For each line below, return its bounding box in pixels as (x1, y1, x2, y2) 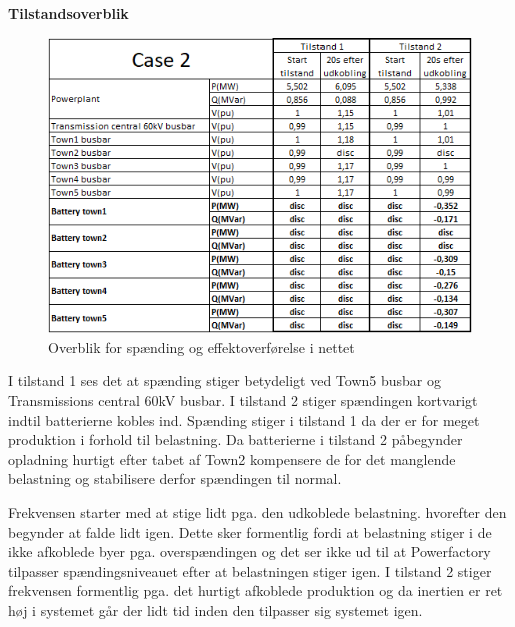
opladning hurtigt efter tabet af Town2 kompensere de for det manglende (8, 448, 456, 469)
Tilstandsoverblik (8, 3, 129, 23)
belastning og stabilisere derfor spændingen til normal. (8, 468, 342, 489)
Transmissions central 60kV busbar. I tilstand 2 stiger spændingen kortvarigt (8, 390, 478, 411)
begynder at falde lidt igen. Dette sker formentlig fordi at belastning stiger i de (8, 521, 492, 542)
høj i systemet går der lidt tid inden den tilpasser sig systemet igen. (8, 600, 423, 621)
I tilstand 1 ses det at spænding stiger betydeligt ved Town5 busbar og (8, 370, 441, 391)
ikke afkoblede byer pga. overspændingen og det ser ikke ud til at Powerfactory (8, 541, 491, 562)
